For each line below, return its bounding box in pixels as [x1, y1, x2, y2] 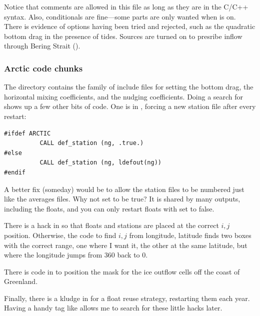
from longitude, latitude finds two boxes [129, 229, 251, 240]
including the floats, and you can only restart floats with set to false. [4, 203, 214, 213]
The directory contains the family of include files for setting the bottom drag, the [4, 81, 253, 92]
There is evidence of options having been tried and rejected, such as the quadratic [4, 21, 255, 31]
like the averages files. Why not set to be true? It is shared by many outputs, [4, 193, 240, 204]
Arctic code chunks [4, 61, 83, 74]
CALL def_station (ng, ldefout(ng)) [39, 159, 161, 166]
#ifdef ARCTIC [4, 129, 51, 137]
